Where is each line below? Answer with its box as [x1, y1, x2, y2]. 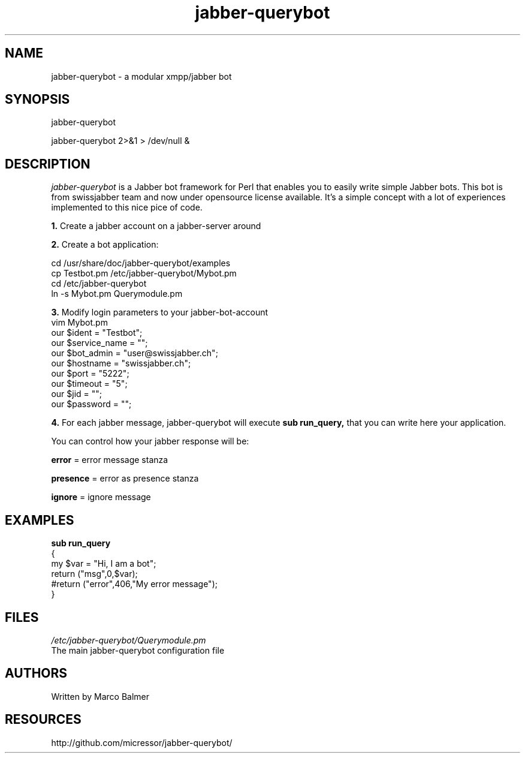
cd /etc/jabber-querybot [51, 278, 147, 289]
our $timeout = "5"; [51, 378, 128, 389]
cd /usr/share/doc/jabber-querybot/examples [51, 258, 231, 269]
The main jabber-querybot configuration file [51, 645, 225, 655]
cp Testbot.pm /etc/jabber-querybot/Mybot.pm [51, 268, 237, 279]
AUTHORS [5, 666, 68, 681]
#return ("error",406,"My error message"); [51, 579, 218, 589]
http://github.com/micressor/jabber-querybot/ [51, 737, 233, 748]
